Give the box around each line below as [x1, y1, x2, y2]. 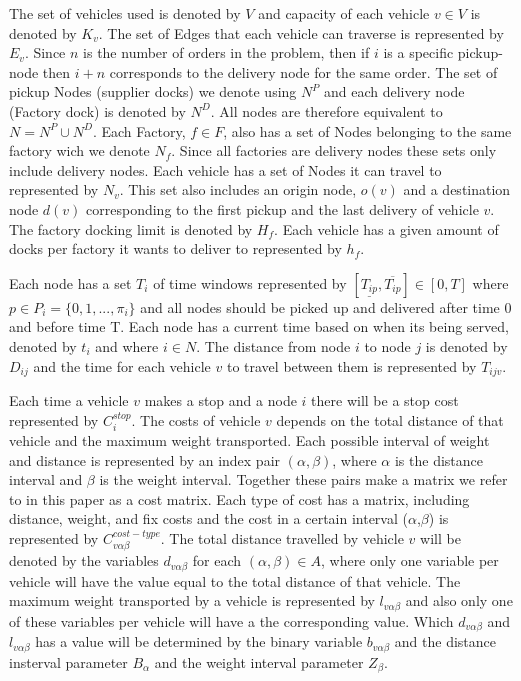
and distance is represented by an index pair [9, 449, 281, 470]
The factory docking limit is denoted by [9, 218, 253, 239]
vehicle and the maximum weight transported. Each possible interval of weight [9, 429, 490, 450]
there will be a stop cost [311, 389, 459, 410]
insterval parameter [9, 651, 128, 672]
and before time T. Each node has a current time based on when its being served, [9, 316, 509, 337]
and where [95, 335, 159, 356]
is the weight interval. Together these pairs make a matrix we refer [99, 469, 508, 490]
